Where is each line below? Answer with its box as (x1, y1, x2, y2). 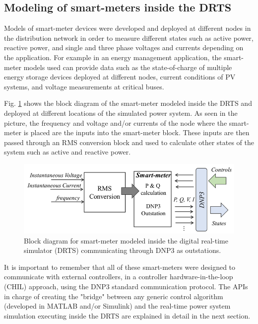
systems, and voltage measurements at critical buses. (4, 81, 164, 91)
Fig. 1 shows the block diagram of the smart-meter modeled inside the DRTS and (4, 98, 252, 108)
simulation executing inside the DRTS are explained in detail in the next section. (4, 310, 251, 321)
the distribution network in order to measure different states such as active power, (4, 32, 254, 43)
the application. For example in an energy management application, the (4, 52, 222, 62)
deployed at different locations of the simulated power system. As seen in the (4, 107, 238, 118)
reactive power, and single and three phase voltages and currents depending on (4, 42, 244, 53)
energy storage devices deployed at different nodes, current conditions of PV (4, 72, 236, 82)
